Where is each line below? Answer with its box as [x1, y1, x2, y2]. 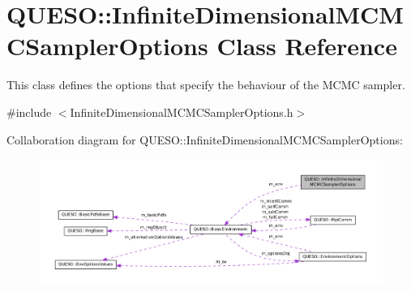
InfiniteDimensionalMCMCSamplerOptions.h [70, 103, 293, 120]
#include [6, 103, 52, 120]
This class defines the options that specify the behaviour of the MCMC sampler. [6, 76, 405, 93]
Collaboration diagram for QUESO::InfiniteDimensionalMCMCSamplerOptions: [6, 131, 403, 148]
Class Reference [216, 29, 397, 62]
